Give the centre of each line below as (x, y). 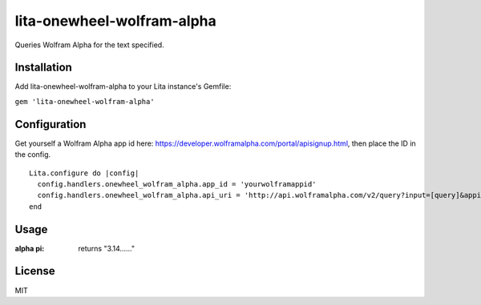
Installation (43, 68)
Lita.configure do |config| (84, 173)
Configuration (51, 124)
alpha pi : (30, 248)
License (35, 271)
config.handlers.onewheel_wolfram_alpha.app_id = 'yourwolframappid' (177, 184)
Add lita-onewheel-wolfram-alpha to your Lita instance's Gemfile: (123, 86)
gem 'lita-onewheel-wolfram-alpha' (85, 101)
